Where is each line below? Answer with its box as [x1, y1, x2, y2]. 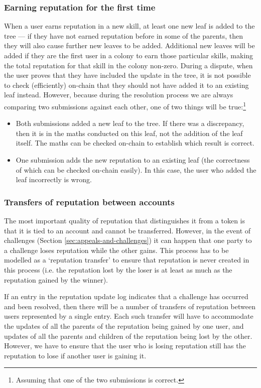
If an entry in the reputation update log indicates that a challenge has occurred [4, 291, 248, 302]
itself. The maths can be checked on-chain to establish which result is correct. [16, 138, 254, 148]
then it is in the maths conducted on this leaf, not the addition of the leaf [16, 127, 243, 138]
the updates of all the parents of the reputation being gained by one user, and [4, 320, 244, 331]
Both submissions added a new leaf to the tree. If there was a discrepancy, [16, 118, 244, 128]
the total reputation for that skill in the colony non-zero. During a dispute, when [4, 60, 253, 70]
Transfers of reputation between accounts [4, 195, 175, 208]
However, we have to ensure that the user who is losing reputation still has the [4, 340, 246, 351]
